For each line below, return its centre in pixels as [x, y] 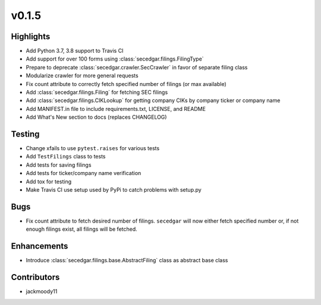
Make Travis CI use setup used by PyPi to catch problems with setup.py [114, 190]
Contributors [35, 277]
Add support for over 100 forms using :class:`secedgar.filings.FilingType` [115, 59]
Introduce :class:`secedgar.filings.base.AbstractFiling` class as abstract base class [127, 260]
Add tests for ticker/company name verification [84, 173]
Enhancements [40, 246]
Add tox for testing [49, 182]
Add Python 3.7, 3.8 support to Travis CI [75, 51]
